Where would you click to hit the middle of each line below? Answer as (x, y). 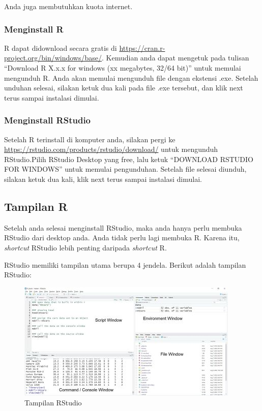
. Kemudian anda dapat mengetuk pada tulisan (175, 58)
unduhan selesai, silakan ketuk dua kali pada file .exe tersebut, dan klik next (124, 88)
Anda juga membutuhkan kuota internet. (68, 6)
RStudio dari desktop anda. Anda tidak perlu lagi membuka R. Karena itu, (122, 238)
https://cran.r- (142, 48)
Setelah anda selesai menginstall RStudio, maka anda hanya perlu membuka (123, 227)
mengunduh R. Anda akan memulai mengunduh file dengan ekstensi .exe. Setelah (131, 77)
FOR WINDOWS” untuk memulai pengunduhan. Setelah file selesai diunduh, (125, 169)
